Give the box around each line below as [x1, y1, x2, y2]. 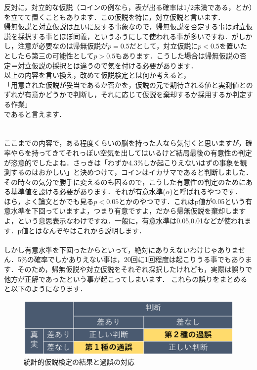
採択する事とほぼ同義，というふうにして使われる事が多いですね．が [17, 31, 239, 41]
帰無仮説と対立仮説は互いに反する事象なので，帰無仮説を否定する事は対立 [4, 21, 246, 32]
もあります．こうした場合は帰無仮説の [115, 50, 240, 60]
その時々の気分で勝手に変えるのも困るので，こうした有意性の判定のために [4, 176, 246, 187]
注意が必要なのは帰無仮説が [17, 41, 108, 51]
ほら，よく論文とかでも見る [4, 196, 94, 206]
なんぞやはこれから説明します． [42, 225, 146, 235]
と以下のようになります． [4, 283, 87, 294]
